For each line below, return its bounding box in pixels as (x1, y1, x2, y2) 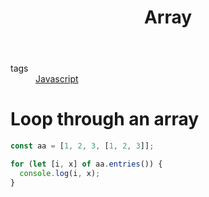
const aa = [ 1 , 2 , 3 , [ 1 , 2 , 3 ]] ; (10, 141, 155, 151)
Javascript (35, 73, 79, 85)
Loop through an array (10, 108, 200, 131)
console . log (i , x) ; (19, 168, 101, 178)
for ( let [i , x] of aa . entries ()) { (10, 159, 163, 169)
